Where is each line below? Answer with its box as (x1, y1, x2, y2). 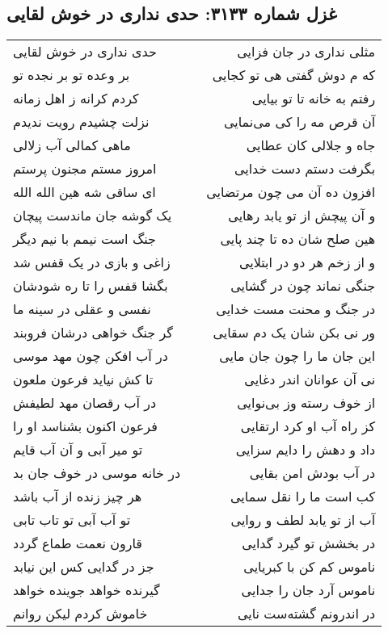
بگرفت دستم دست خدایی (234, 159, 376, 178)
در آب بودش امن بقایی (249, 463, 376, 483)
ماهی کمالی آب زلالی (13, 136, 131, 155)
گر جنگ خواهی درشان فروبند (13, 323, 173, 342)
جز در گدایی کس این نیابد (13, 557, 154, 576)
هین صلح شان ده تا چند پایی (220, 229, 376, 249)
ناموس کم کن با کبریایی (243, 557, 376, 576)
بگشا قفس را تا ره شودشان (13, 276, 168, 296)
